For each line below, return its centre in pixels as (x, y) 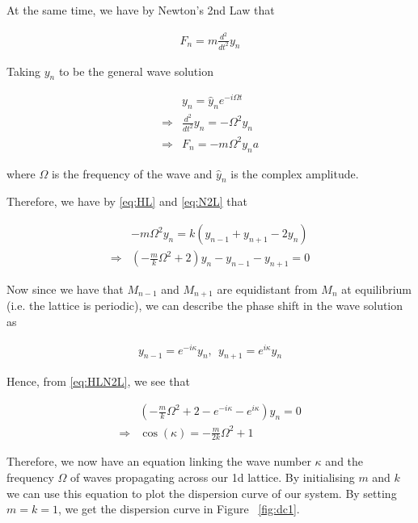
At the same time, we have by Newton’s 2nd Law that (141, 10)
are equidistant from (267, 289)
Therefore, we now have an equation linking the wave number (159, 461)
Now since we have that (65, 289)
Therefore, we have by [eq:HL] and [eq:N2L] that (127, 201)
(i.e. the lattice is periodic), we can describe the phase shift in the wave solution (205, 305)
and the (344, 461)
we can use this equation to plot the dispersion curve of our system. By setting (202, 493)
